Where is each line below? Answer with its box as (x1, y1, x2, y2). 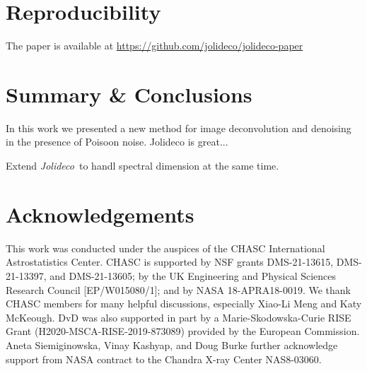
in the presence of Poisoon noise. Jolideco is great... (6, 134, 228, 149)
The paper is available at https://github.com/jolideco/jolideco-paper (6, 38, 303, 53)
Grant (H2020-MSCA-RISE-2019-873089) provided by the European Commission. (6, 324, 360, 338)
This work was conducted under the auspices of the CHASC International (6, 240, 325, 255)
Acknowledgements (6, 199, 194, 228)
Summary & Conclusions (6, 79, 252, 108)
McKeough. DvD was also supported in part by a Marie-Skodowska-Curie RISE (6, 310, 351, 324)
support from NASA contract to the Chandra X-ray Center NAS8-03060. (6, 351, 322, 366)
